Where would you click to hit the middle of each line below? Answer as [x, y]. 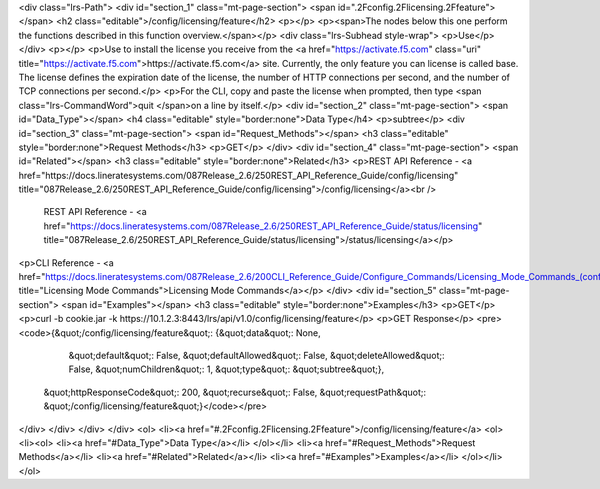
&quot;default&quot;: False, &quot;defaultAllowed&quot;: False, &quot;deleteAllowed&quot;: [256, 355]
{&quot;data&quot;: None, [268, 332]
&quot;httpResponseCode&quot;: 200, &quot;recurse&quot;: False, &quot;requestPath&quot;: [235, 392]
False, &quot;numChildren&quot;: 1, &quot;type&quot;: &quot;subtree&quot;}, [226, 369]
